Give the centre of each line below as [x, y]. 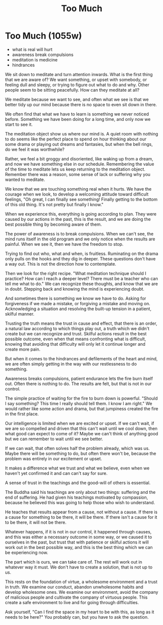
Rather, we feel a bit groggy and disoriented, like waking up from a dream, [79, 158]
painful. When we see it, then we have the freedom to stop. [64, 244]
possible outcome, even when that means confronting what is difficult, [76, 339]
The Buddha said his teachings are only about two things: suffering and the [80, 492]
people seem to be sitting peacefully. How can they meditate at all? [72, 90]
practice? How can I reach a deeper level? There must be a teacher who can [81, 278]
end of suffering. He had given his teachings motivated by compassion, [77, 497]
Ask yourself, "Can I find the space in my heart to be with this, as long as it [80, 612]
